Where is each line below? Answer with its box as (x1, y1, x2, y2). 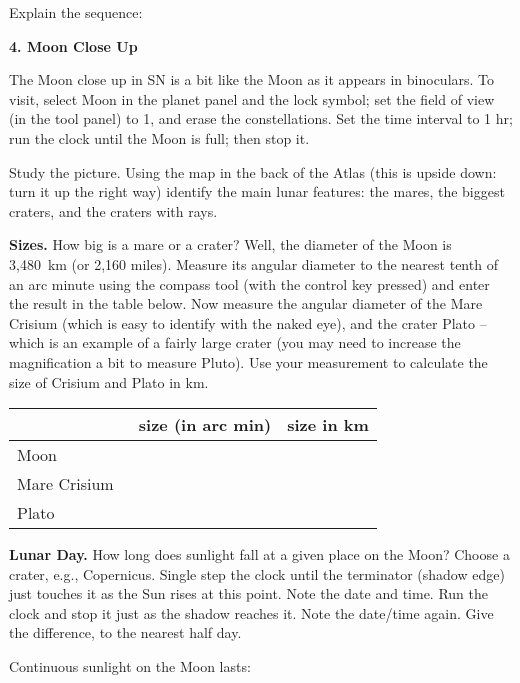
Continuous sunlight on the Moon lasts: (9, 656, 251, 677)
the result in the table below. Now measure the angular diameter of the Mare (9, 293, 483, 314)
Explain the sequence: (9, 2, 143, 22)
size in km (287, 413, 369, 437)
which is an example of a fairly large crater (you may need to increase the (9, 332, 461, 353)
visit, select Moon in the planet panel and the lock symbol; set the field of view (9, 88, 495, 109)
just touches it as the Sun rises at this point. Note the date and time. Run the (9, 583, 489, 604)
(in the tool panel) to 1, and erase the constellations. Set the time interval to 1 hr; (9, 108, 513, 129)
